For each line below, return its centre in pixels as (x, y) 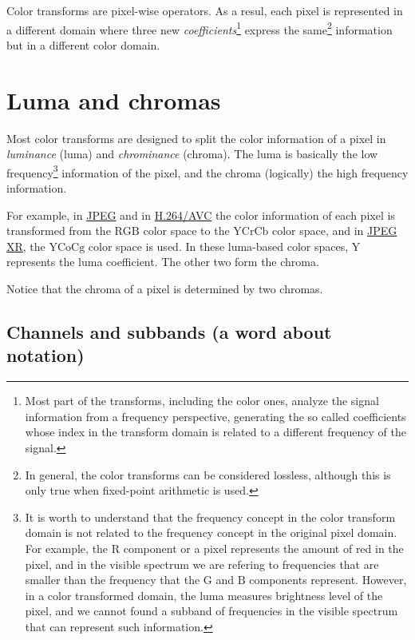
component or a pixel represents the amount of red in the (263, 548)
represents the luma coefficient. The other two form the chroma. (163, 262)
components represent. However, (328, 580)
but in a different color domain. (83, 44)
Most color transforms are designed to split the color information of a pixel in (196, 138)
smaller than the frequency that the (113, 580)
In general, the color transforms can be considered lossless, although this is (208, 474)
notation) (45, 355)
